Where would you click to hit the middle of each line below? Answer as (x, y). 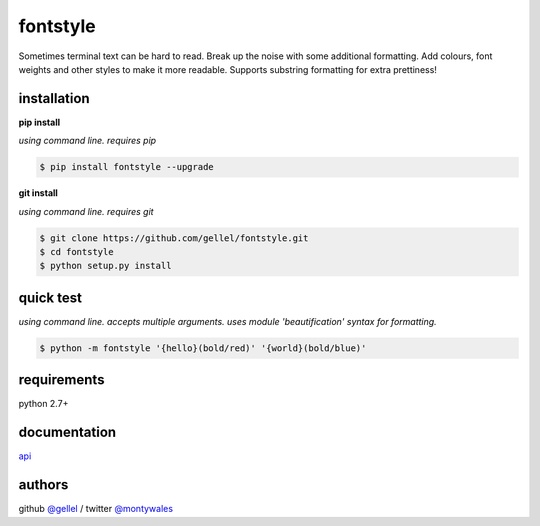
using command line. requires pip (87, 141)
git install (38, 193)
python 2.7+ (43, 404)
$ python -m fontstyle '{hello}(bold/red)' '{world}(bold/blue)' (203, 348)
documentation (67, 432)
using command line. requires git (86, 211)
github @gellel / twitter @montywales (96, 509)
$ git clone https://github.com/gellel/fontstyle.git (174, 238)
